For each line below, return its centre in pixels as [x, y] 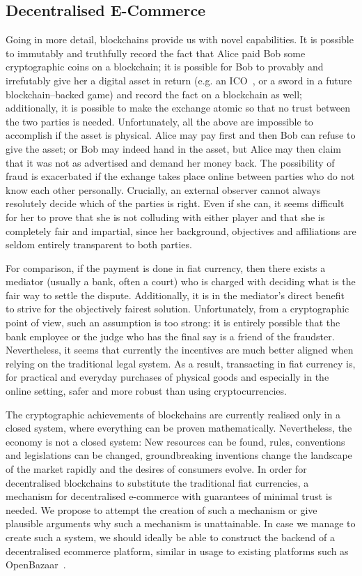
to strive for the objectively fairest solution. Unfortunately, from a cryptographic [178, 309]
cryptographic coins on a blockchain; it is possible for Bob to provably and [165, 67]
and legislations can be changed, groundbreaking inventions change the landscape [179, 455]
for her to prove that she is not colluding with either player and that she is [165, 217]
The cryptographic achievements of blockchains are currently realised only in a [173, 414]
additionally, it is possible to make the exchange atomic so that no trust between [178, 108]
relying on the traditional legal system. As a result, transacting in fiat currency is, [181, 363]
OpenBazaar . [36, 564]
